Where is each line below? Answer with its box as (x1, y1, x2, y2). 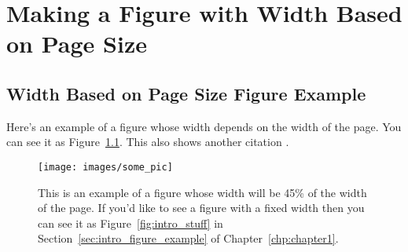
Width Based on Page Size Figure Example (6, 81, 366, 105)
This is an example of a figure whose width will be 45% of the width (38, 184, 367, 200)
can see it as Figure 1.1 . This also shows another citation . (6, 133, 289, 150)
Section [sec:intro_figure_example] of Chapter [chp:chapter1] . (38, 230, 339, 247)
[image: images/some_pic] (38, 161, 173, 173)
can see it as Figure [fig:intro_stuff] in (38, 214, 223, 231)
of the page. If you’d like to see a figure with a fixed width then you (38, 199, 365, 216)
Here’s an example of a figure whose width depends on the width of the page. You (6, 118, 402, 134)
